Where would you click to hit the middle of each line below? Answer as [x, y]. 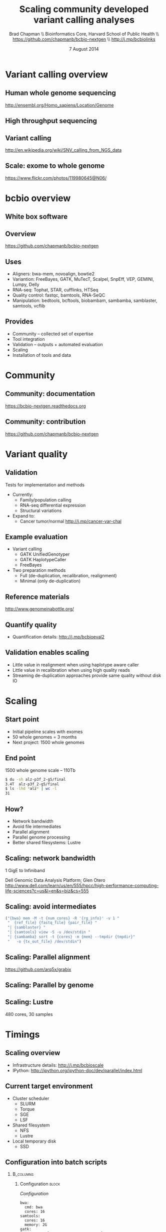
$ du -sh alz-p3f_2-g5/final [35, 779]
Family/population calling [45, 500]
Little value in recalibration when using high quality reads [71, 670]
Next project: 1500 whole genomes [48, 742]
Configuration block [40, 1184]
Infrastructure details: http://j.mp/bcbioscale [58, 1065]
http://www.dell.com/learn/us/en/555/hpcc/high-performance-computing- [82, 885]
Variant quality [36, 454]
